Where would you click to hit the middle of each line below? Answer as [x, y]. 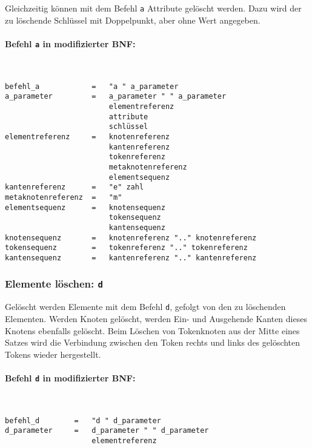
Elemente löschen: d [54, 284]
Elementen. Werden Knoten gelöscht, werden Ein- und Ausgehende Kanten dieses [156, 318]
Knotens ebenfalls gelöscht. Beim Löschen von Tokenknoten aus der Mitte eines [152, 330]
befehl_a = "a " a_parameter [92, 86]
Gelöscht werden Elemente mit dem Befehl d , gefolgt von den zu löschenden [145, 307]
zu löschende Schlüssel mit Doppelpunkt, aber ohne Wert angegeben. [133, 20]
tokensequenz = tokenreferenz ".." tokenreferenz [126, 248]
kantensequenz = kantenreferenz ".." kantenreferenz [131, 258]
